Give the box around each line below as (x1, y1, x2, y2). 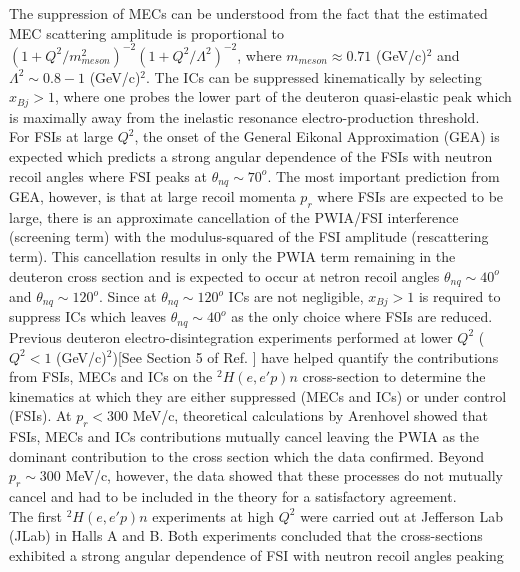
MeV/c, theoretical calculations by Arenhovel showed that (132, 405, 489, 426)
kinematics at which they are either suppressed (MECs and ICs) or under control (9, 385, 507, 406)
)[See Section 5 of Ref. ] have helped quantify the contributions (112, 346, 499, 367)
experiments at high (152, 505, 275, 526)
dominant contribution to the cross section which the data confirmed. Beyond (9, 445, 484, 466)
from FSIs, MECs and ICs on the (9, 366, 213, 387)
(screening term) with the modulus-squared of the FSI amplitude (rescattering (9, 226, 489, 247)
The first (9, 505, 63, 526)
